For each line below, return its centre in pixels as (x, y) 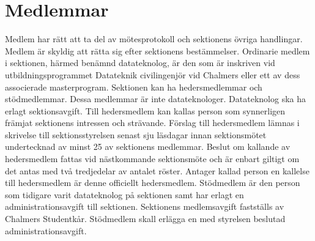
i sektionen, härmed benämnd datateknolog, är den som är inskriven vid (140, 63)
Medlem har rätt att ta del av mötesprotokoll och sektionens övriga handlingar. (154, 39)
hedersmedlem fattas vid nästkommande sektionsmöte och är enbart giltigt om (152, 159)
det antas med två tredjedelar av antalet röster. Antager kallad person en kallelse (157, 170)
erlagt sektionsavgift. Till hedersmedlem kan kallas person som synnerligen (145, 110)
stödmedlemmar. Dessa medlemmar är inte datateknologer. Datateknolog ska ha (155, 99)
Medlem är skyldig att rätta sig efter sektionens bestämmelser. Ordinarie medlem (157, 50)
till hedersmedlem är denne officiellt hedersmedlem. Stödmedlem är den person (153, 183)
